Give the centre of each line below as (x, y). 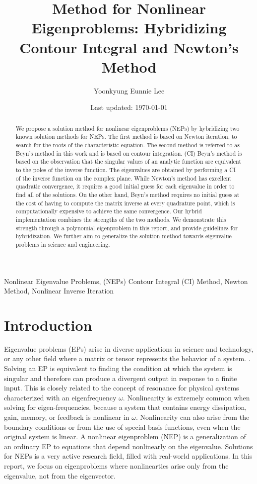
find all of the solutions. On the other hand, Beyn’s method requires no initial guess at (128, 194)
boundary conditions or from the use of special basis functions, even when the (122, 427)
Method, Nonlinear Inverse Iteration (59, 291)
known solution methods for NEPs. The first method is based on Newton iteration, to (126, 137)
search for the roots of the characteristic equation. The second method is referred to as (128, 145)
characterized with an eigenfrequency (60, 397)
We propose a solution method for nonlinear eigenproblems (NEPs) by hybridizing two (128, 128)
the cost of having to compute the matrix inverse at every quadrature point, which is (125, 203)
